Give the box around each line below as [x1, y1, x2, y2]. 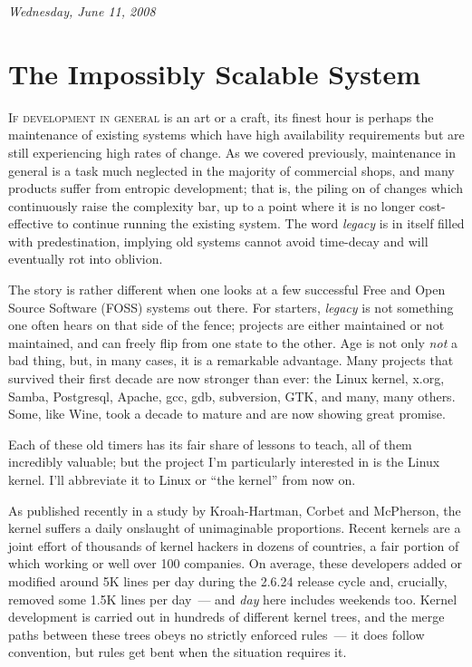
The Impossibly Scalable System [8, 54, 421, 92]
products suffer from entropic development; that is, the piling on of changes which [8, 179, 464, 198]
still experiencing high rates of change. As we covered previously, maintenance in [8, 142, 456, 161]
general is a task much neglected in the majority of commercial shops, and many [8, 160, 455, 179]
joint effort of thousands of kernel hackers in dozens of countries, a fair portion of [8, 536, 459, 555]
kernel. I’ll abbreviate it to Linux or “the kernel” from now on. [8, 470, 356, 488]
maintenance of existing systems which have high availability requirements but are [8, 125, 465, 144]
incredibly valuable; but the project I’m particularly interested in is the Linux [8, 452, 440, 471]
